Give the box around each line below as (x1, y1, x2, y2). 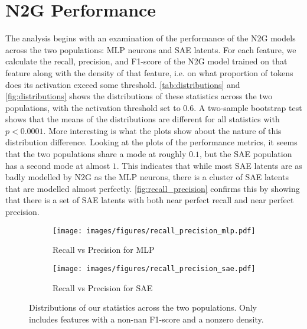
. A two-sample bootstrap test (194, 101, 302, 113)
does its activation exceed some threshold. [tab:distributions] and (5, 78, 240, 90)
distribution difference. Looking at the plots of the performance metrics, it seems (5, 136, 298, 148)
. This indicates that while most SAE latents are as (116, 159, 302, 171)
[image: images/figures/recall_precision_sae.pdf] (53, 264, 256, 273)
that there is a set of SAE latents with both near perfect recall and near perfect (5, 194, 294, 206)
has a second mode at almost (5, 159, 110, 171)
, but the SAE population (199, 148, 292, 160)
